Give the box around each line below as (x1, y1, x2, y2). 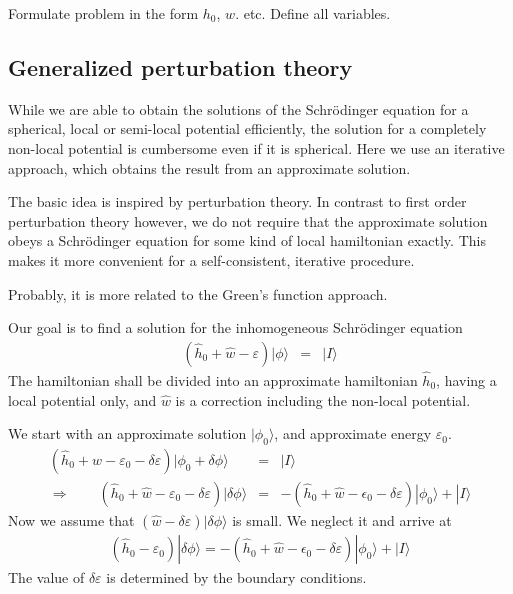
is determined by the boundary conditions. (106, 567, 367, 588)
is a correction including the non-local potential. (175, 389, 471, 410)
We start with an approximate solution (8, 423, 247, 444)
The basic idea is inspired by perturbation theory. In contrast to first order (8, 191, 467, 212)
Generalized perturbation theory (8, 51, 353, 82)
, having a (436, 369, 497, 390)
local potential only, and (8, 389, 157, 410)
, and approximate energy (274, 423, 432, 444)
